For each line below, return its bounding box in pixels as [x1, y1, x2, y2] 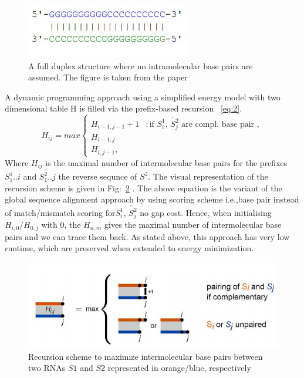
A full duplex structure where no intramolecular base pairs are [28, 59, 253, 72]
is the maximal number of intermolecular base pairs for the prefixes [45, 156, 288, 168]
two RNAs [28, 362, 66, 374]
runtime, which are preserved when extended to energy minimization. [5, 242, 254, 254]
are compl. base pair [181, 120, 255, 129]
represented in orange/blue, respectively [107, 362, 251, 374]
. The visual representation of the [148, 170, 268, 183]
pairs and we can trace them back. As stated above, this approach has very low [5, 230, 290, 242]
